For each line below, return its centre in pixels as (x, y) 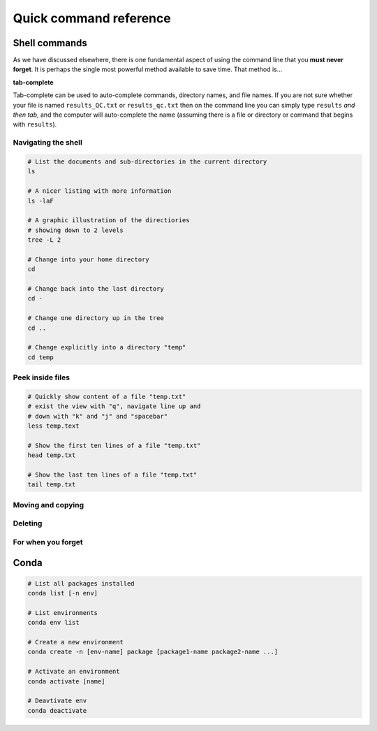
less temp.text (53, 426)
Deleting (28, 523)
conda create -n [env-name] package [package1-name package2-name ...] (153, 652)
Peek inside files (41, 377)
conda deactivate (57, 710)
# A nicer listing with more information (99, 191)
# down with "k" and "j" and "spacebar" (97, 416)
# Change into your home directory (88, 259)
